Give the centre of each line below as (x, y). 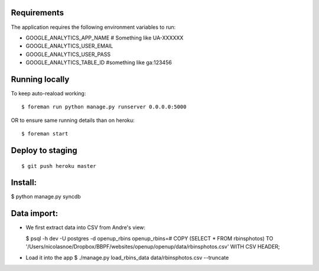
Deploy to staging (44, 150)
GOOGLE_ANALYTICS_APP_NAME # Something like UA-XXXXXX (105, 38)
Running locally (40, 79)
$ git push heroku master (59, 166)
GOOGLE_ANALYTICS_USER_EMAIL (69, 46)
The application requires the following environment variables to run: (93, 27)
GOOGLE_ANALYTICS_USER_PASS (68, 54)
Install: (24, 183)
